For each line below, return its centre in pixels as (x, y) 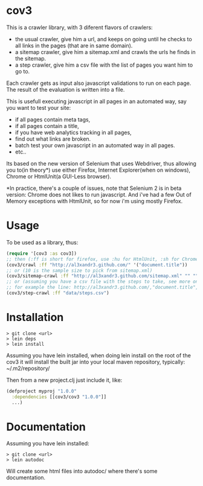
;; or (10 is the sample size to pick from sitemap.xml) (79, 271)
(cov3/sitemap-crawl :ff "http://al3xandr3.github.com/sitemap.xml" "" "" (102, 276)
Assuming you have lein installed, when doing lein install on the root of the (99, 355)
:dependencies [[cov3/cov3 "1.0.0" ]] (59, 397)
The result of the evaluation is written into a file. (66, 89)
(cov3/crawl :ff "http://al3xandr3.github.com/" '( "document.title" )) (97, 265)
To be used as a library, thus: (42, 242)
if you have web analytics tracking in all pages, (73, 132)
